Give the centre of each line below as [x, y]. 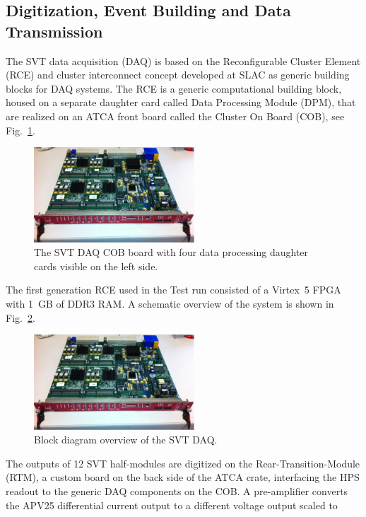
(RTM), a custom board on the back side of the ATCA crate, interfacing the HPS [183, 477]
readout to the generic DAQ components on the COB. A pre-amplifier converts [177, 491]
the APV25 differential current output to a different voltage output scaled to [172, 505]
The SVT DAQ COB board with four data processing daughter [171, 252]
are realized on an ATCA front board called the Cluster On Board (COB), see [175, 116]
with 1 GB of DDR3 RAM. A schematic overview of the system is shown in [170, 303]
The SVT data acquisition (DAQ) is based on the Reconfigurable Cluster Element [183, 60]
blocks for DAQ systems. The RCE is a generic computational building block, [174, 88]
